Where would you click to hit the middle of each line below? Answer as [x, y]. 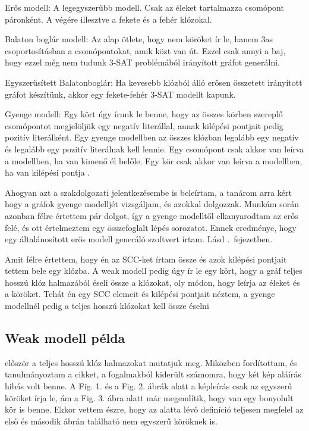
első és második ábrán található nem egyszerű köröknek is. [111, 421]
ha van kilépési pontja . [48, 172]
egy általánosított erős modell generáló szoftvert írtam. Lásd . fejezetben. [139, 239]
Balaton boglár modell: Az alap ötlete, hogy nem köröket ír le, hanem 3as [139, 39]
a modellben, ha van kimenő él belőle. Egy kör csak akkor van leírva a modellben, [154, 160]
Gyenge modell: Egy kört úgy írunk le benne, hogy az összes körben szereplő [144, 114]
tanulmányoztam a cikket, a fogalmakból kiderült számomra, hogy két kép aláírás [153, 374]
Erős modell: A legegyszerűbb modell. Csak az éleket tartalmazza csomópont [144, 7]
